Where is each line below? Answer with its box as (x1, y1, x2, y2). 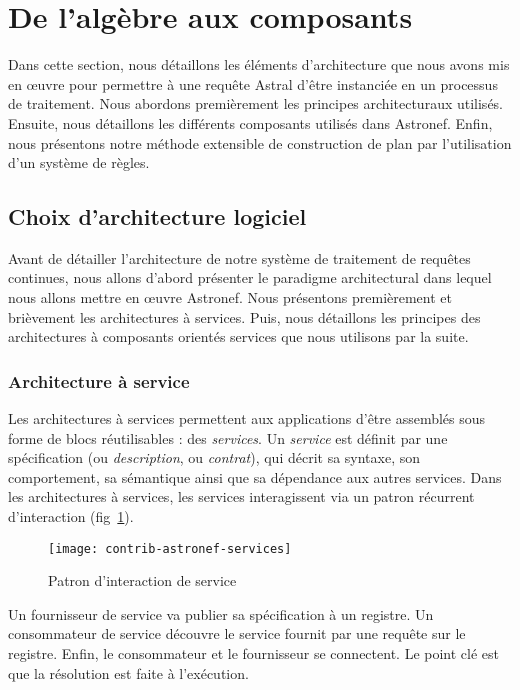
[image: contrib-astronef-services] (48, 541, 292, 556)
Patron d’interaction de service (48, 570, 237, 591)
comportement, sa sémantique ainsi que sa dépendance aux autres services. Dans (8, 466, 502, 487)
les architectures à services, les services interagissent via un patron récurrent (8, 486, 475, 507)
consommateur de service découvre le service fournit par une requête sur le (8, 623, 466, 644)
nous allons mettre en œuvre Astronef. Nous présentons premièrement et (8, 287, 452, 308)
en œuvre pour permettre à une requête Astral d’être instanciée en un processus (8, 73, 498, 94)
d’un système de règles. (8, 152, 150, 173)
